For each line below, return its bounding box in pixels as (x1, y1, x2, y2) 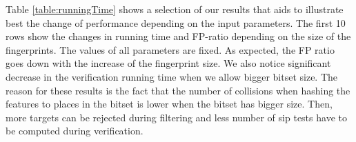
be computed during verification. (6, 123, 144, 138)
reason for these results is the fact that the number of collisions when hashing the (6, 83, 350, 97)
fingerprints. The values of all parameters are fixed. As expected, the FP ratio (6, 42, 335, 57)
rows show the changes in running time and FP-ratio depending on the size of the (6, 29, 351, 43)
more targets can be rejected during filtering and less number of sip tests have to (6, 110, 347, 124)
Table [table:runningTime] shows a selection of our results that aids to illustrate (6, 2, 344, 16)
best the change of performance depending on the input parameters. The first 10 (6, 15, 346, 30)
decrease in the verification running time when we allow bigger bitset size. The (6, 69, 338, 83)
